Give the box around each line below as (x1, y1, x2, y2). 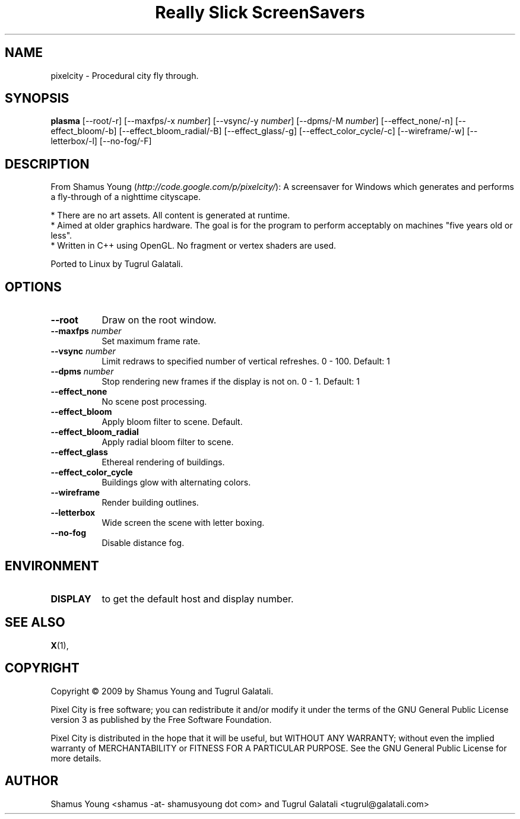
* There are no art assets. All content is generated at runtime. (50, 210, 290, 221)
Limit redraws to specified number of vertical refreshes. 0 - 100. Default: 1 (102, 356, 391, 367)
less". (50, 230, 72, 241)
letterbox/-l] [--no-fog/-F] (50, 136, 152, 147)
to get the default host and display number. (102, 592, 294, 605)
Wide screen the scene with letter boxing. (102, 518, 265, 528)
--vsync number (50, 346, 116, 357)
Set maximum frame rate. (102, 336, 201, 347)
